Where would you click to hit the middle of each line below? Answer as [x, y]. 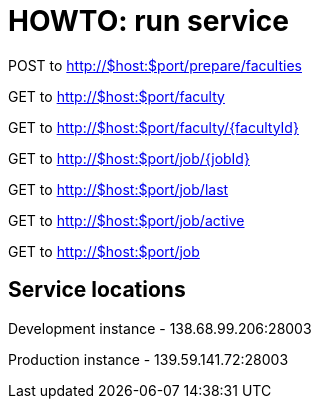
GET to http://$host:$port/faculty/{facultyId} [153, 127]
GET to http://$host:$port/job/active [126, 220]
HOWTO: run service [148, 21]
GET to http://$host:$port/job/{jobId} [129, 158]
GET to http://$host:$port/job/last [118, 189]
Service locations [97, 290]
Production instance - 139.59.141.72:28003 [148, 359]
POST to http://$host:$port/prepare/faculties [155, 65]
